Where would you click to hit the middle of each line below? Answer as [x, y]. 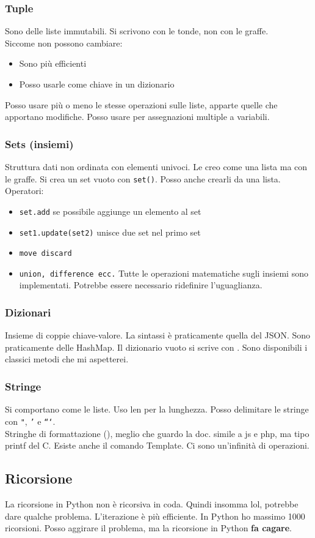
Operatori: [24, 191]
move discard [45, 254]
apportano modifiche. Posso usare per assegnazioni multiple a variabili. [137, 117]
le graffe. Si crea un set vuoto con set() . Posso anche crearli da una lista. [143, 178]
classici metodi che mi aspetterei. [67, 359]
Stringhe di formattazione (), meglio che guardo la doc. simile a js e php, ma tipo [157, 433]
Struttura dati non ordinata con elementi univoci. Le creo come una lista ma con [156, 166]
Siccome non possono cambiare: [64, 43]
